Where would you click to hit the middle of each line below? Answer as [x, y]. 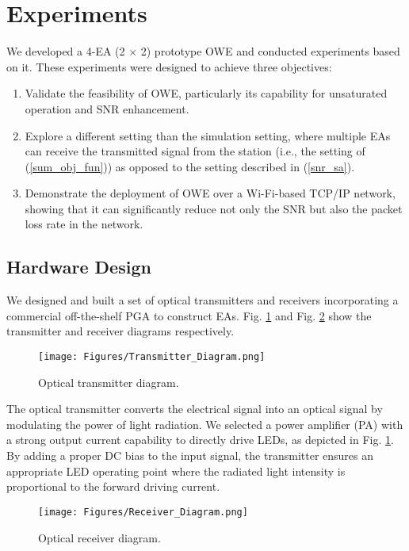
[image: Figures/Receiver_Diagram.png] [143, 512]
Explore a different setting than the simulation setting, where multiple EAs [208, 135]
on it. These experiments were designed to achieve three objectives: [169, 66]
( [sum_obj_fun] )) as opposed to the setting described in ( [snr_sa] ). [190, 166]
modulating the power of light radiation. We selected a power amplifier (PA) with [205, 424]
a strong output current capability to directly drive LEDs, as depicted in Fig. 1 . [200, 440]
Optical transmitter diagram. [109, 382]
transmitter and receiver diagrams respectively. [120, 331]
